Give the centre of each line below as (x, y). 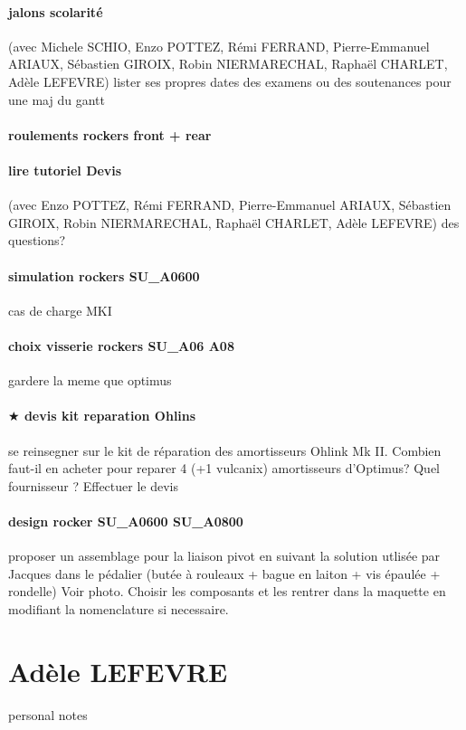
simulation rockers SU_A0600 (104, 275)
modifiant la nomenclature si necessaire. (119, 608)
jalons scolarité (56, 11)
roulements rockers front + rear (110, 134)
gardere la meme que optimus (90, 380)
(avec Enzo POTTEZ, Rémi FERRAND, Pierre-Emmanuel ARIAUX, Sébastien (230, 205)
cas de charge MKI (60, 310)
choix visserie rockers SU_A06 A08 (121, 345)
